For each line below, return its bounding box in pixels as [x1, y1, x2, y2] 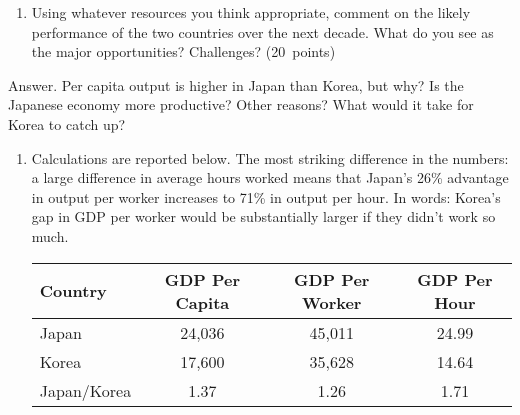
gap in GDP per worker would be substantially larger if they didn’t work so [31, 206, 496, 227]
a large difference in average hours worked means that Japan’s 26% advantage [31, 167, 509, 188]
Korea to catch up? [8, 113, 126, 134]
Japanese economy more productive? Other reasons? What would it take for [8, 94, 474, 115]
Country [39, 279, 107, 303]
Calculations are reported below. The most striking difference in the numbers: [31, 147, 509, 168]
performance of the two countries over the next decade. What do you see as [31, 21, 494, 42]
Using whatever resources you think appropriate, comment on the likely [31, 2, 471, 22]
